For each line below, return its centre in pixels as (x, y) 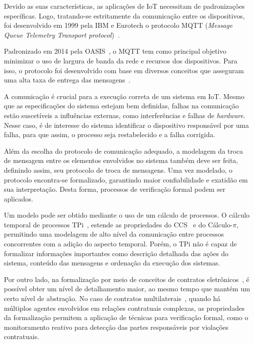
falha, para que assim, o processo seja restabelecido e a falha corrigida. (110, 134)
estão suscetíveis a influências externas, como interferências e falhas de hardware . (125, 115)
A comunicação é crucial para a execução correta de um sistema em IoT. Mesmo (124, 96)
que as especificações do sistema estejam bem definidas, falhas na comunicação (121, 106)
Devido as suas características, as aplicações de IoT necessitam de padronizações (124, 6)
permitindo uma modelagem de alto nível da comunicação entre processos (114, 234)
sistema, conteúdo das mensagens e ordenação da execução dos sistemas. (112, 263)
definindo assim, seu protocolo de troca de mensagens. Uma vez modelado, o (118, 170)
